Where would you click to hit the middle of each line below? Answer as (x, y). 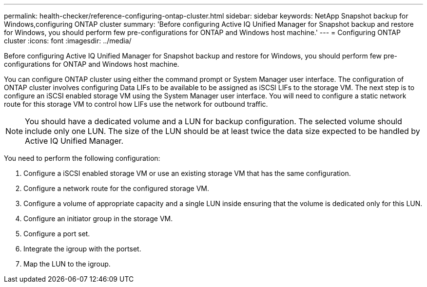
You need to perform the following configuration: (82, 158)
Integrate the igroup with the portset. (82, 249)
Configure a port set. (57, 234)
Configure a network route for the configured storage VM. (116, 188)
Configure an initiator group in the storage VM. (98, 219)
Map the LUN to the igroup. (67, 264)
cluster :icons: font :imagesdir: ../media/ (68, 41)
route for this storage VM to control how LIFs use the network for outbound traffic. (136, 104)
